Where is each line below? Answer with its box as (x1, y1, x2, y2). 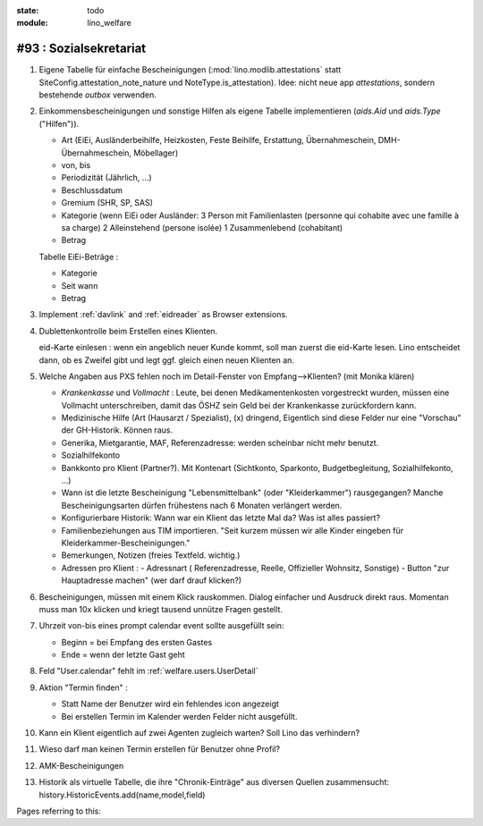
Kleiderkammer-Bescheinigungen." (61, 537, 191, 548)
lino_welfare (87, 18, 131, 29)
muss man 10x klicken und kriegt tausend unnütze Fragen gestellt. (38, 603, 284, 614)
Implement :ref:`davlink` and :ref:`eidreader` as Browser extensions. (38, 309, 288, 320)
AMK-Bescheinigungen (38, 760, 124, 771)
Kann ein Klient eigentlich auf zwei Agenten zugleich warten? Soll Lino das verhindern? (38, 728, 360, 738)
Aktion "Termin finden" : (38, 682, 129, 693)
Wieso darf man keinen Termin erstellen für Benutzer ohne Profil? (38, 744, 281, 754)
